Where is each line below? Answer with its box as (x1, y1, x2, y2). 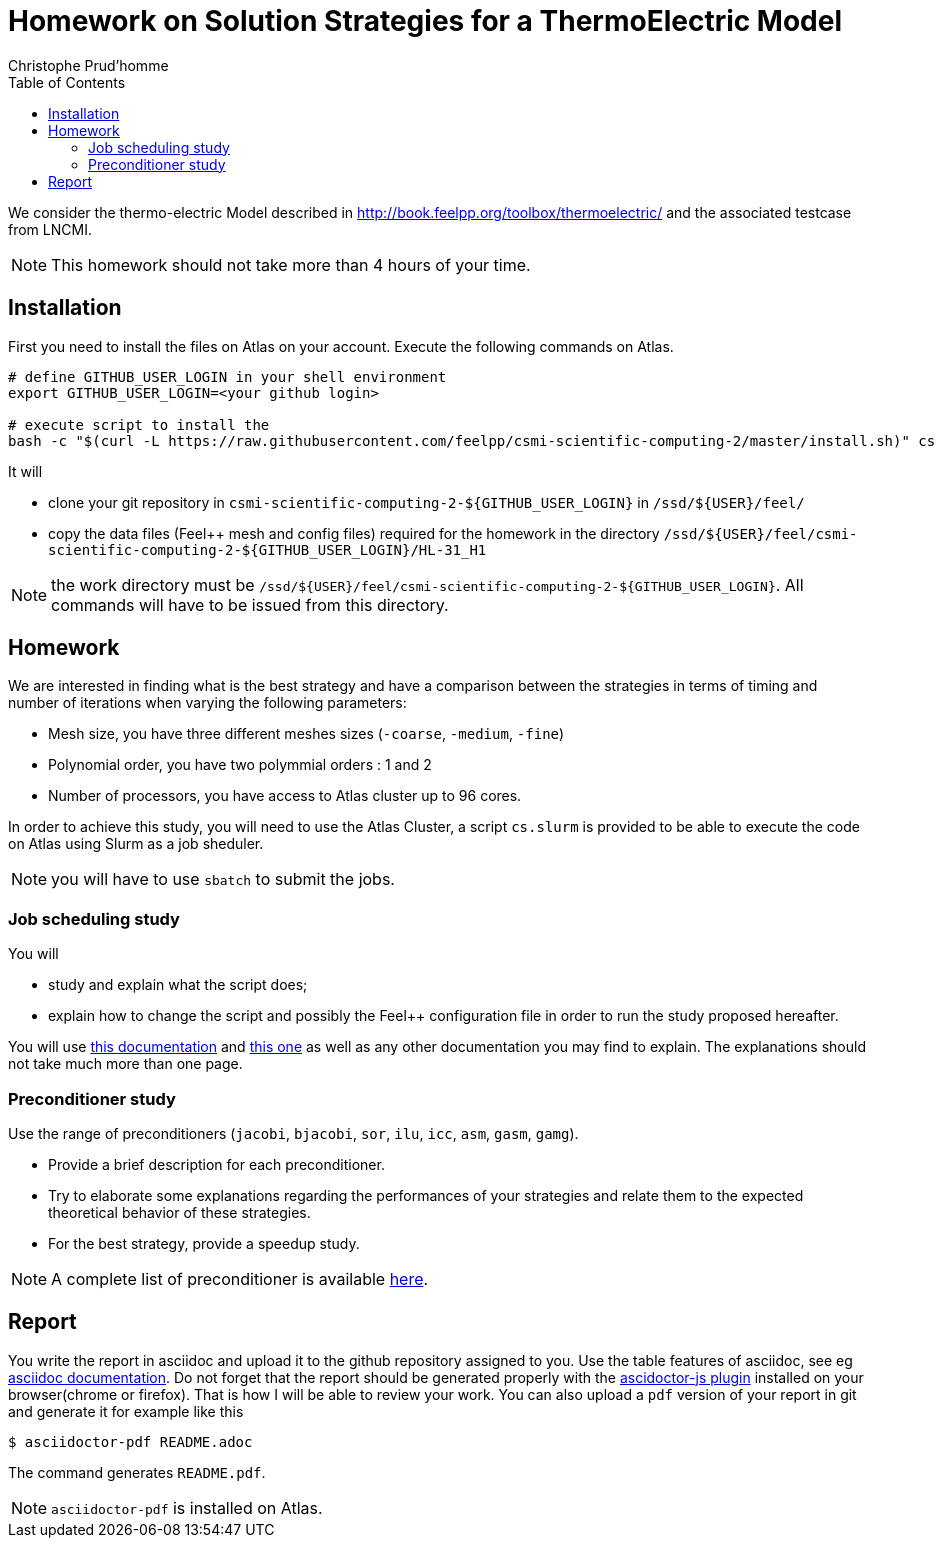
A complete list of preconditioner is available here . (51, 1268, 429, 1289)
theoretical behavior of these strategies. (48, 1203, 311, 1221)
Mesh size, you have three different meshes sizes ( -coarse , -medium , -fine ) (48, 725, 565, 743)
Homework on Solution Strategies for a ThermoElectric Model (8, 4, 843, 38)
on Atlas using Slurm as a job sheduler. (8, 835, 264, 853)
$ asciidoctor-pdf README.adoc (8, 1433, 253, 1450)
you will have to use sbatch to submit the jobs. (51, 869, 395, 890)
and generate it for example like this (8, 1402, 244, 1420)
